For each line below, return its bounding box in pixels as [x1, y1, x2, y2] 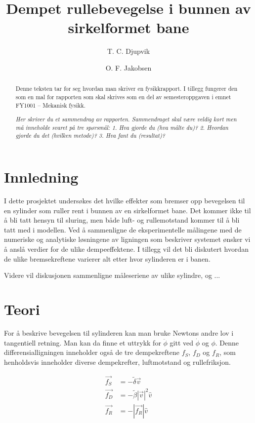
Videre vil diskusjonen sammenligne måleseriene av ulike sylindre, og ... [4, 270, 220, 280]
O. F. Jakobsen [105, 62, 152, 73]
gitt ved [170, 337, 194, 347]
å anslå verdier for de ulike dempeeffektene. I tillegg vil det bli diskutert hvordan [4, 244, 249, 254]
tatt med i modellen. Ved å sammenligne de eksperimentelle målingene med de [4, 224, 242, 234]
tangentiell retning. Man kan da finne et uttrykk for [4, 337, 161, 347]
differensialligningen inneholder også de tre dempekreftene [4, 347, 179, 357]
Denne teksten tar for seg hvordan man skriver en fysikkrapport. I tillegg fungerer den [15, 84, 238, 93]
